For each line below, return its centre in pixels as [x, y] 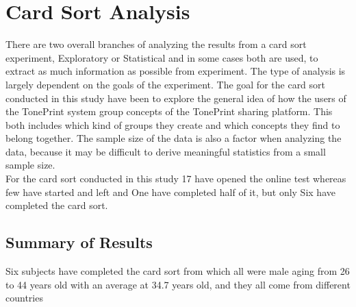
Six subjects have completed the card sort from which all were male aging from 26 [178, 271]
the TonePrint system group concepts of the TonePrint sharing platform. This [169, 111]
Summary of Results [79, 242]
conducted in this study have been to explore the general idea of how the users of [176, 98]
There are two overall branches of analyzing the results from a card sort [156, 44]
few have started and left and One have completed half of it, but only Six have [170, 192]
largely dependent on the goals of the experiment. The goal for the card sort [166, 84]
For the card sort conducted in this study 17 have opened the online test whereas [176, 179]
